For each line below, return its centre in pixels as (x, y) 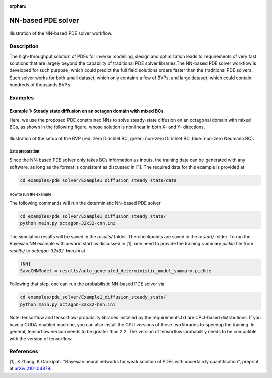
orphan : (18, 6)
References (24, 351)
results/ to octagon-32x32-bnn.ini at (47, 250)
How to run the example (30, 194)
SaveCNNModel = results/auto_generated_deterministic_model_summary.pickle (116, 271)
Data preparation (24, 151)
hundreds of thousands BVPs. (40, 85)
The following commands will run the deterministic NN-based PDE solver (85, 203)
